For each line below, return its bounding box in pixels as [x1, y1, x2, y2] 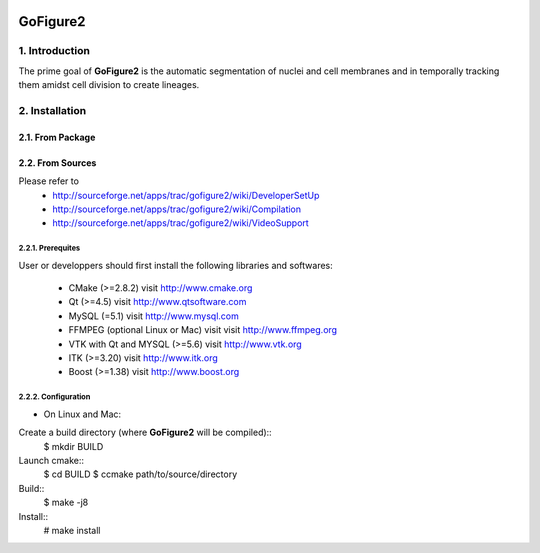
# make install [43, 524, 101, 536]
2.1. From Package [18, 131, 96, 143]
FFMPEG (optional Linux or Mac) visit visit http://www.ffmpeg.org [68, 324, 338, 336]
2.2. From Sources [18, 156, 97, 169]
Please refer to [18, 175, 80, 187]
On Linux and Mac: [43, 408, 122, 420]
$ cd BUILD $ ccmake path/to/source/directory [43, 468, 238, 480]
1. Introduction [18, 44, 90, 58]
